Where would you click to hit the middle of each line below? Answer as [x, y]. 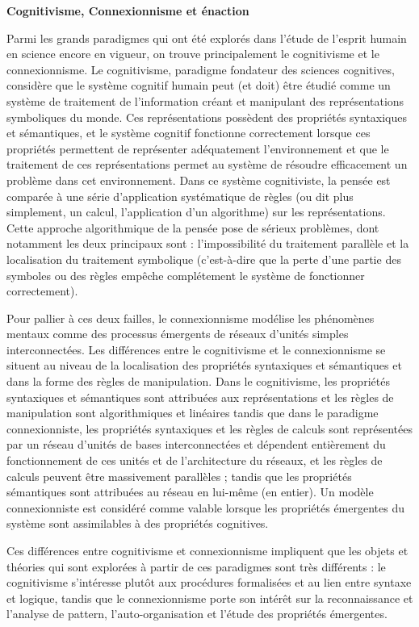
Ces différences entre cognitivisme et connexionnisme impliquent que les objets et [207, 550]
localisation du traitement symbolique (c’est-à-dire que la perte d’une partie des [204, 259]
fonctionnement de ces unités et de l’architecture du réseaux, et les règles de [195, 460]
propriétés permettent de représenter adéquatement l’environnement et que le [198, 148]
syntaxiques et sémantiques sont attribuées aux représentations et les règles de [200, 397]
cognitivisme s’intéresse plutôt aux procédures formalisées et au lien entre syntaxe [209, 582]
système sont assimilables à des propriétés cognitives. [138, 523]
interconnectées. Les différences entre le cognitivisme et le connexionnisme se [196, 349]
